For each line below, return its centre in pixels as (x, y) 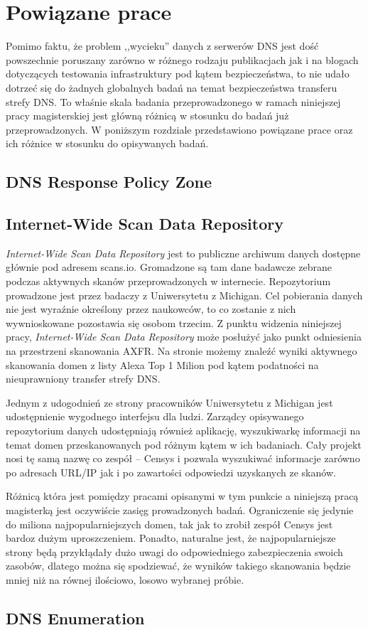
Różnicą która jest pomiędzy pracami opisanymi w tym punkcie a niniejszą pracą (182, 496)
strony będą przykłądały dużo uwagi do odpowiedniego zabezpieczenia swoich (174, 551)
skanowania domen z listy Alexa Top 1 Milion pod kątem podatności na (162, 364)
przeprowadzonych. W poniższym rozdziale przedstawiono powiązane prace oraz (179, 129)
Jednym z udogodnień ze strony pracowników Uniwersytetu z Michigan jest (169, 402)
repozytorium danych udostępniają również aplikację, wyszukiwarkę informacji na (183, 430)
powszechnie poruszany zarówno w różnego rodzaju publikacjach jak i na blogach (182, 59)
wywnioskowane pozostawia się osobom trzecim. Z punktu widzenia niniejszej (174, 322)
